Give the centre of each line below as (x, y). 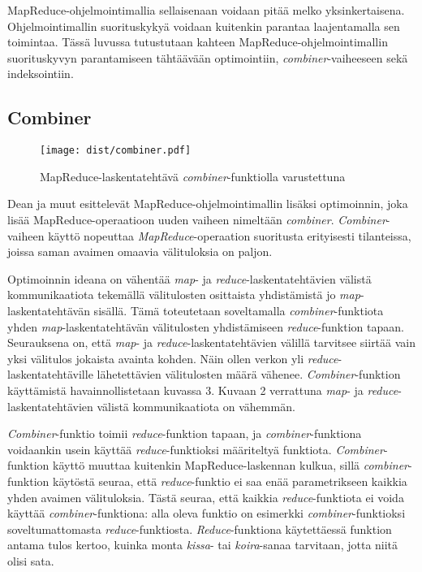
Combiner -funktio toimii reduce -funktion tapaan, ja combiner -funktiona (185, 433)
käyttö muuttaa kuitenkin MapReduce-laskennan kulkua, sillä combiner (230, 465)
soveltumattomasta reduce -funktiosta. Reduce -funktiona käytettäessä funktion (200, 529)
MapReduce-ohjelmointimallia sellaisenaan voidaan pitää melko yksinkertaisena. (206, 10)
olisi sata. (31, 560)
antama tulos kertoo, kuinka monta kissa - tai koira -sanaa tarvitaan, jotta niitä (203, 545)
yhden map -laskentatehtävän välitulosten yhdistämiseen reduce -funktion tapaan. (206, 326)
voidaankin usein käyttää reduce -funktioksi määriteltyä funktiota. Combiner (196, 449)
